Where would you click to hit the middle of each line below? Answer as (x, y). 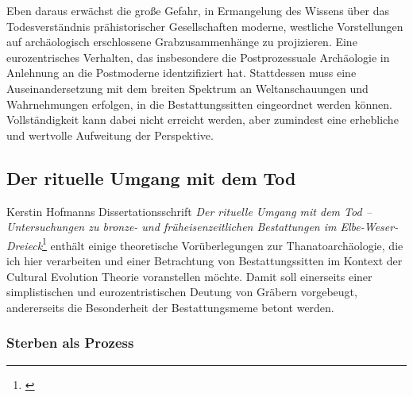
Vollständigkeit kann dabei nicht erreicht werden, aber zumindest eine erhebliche (203, 119)
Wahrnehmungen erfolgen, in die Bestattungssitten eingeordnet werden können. (199, 104)
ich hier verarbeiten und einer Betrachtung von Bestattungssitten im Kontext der (205, 260)
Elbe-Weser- (369, 227)
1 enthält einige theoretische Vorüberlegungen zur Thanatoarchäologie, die (223, 244)
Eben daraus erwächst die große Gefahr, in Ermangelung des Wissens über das (198, 10)
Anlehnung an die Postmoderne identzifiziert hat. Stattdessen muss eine (181, 73)
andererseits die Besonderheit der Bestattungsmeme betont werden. (170, 307)
